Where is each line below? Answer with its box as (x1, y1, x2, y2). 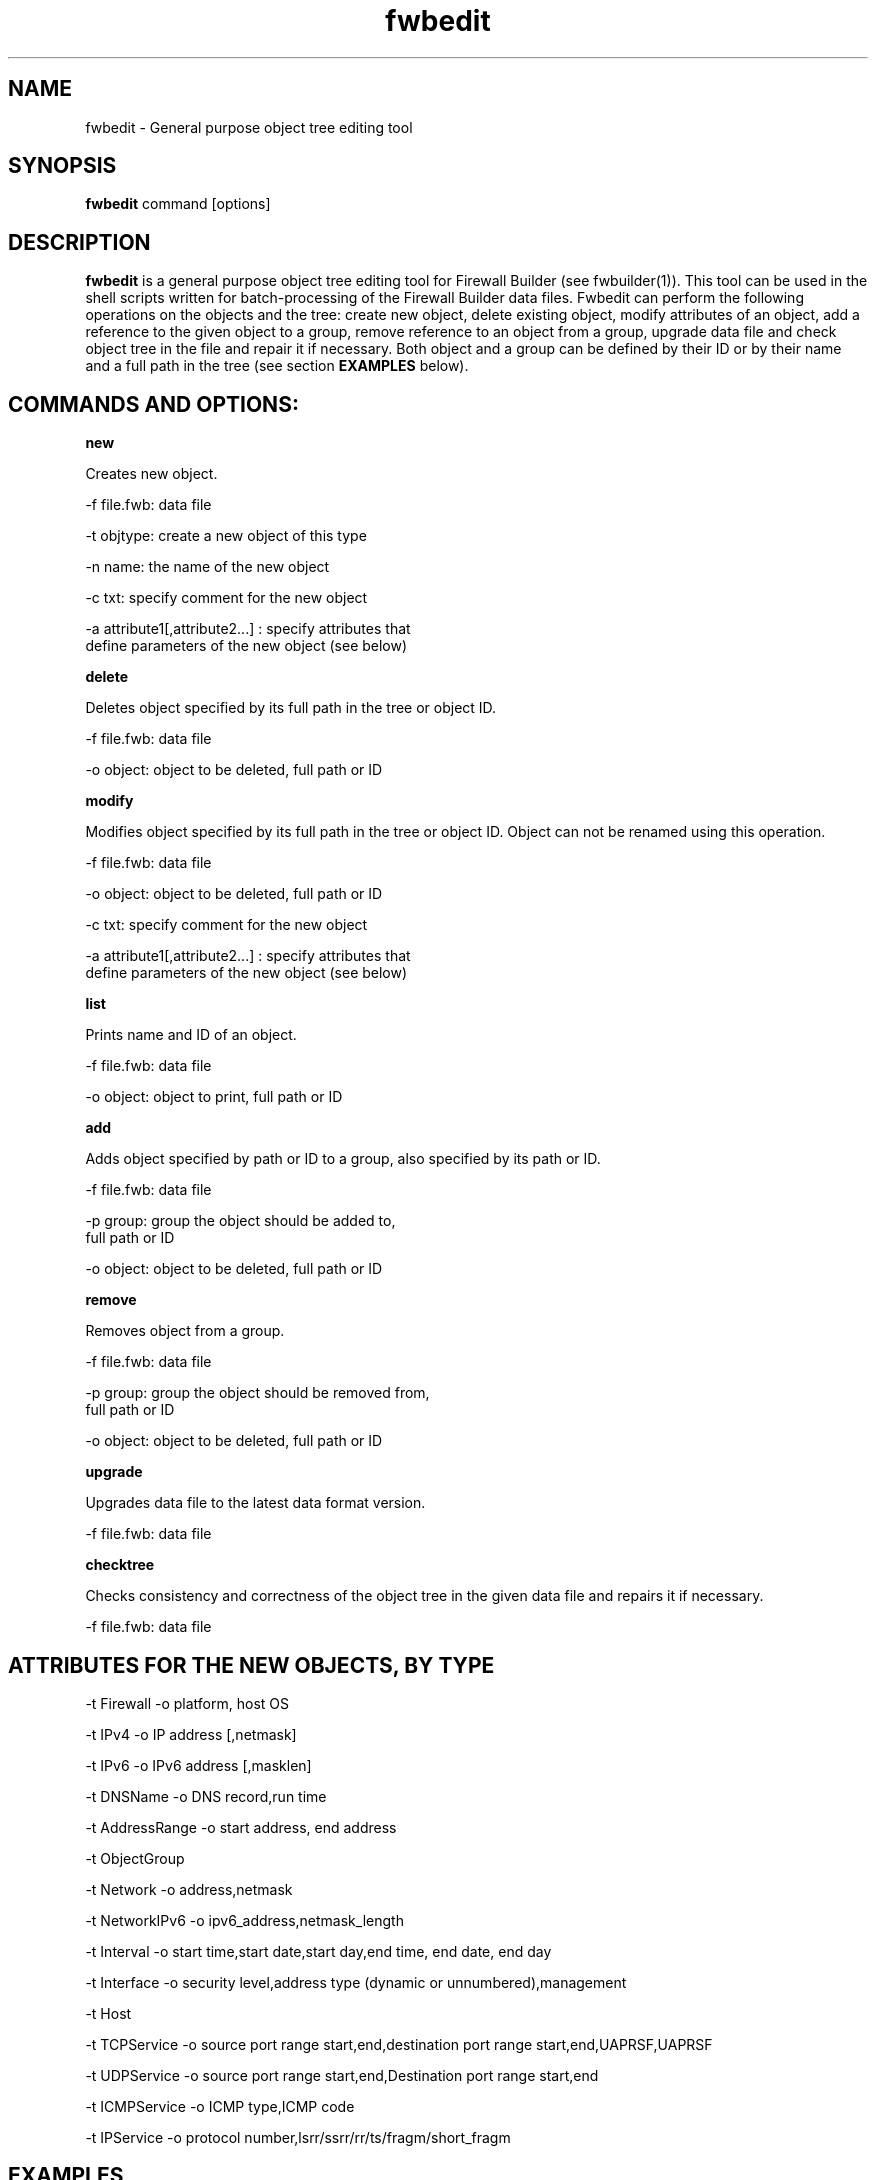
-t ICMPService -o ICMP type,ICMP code (85, 2097, 355, 2115)
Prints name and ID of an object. (85, 1026, 297, 1044)
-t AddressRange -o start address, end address (85, 1818, 397, 1836)
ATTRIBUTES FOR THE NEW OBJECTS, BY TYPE (8, 1652, 495, 1678)
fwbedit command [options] (85, 195, 271, 213)
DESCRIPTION (8, 229, 151, 255)
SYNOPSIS (8, 153, 117, 179)
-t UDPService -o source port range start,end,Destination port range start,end (85, 2066, 599, 2084)
